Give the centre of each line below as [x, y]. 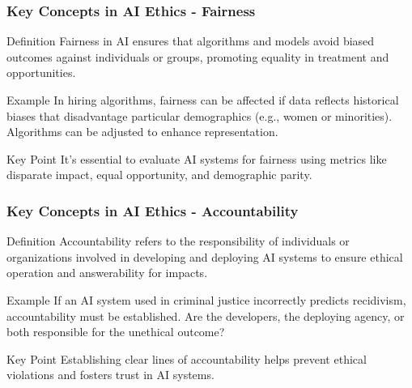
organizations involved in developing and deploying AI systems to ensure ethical [205, 256]
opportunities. [41, 72]
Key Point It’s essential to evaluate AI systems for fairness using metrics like [197, 158]
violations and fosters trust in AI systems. [110, 375]
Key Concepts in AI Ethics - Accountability [153, 210]
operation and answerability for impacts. [107, 273]
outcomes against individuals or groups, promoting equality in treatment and [198, 56]
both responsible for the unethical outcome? [116, 332]
